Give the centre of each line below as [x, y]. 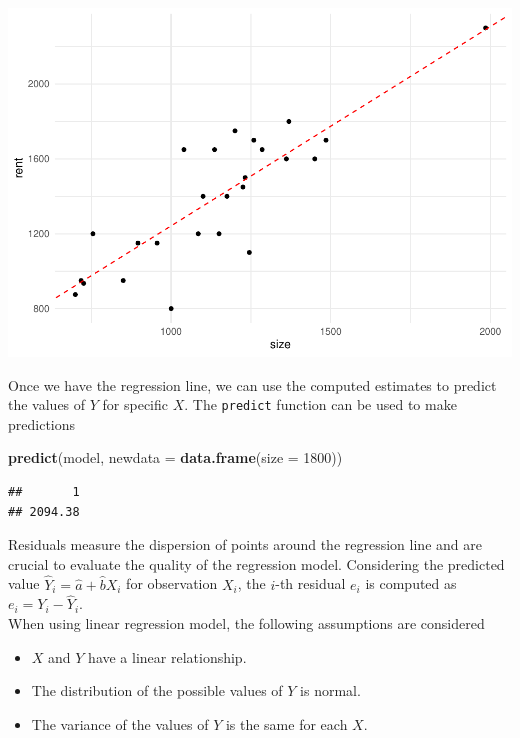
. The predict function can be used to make [320, 404]
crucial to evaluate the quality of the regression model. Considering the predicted [256, 563]
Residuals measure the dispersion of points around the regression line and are [245, 544]
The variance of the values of [120, 723]
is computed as [411, 583]
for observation [172, 583]
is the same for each [286, 723]
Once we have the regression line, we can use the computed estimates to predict [252, 384]
